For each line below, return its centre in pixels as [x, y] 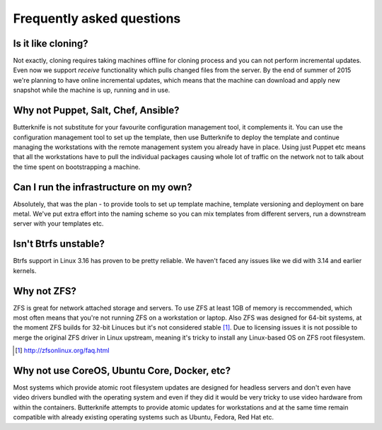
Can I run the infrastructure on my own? [103, 187]
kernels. [25, 271]
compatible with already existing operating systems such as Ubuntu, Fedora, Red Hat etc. [143, 417]
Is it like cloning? [51, 43]
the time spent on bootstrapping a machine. [77, 167]
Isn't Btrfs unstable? [59, 244]
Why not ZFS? [45, 291]
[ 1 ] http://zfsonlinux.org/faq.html [62, 351]
